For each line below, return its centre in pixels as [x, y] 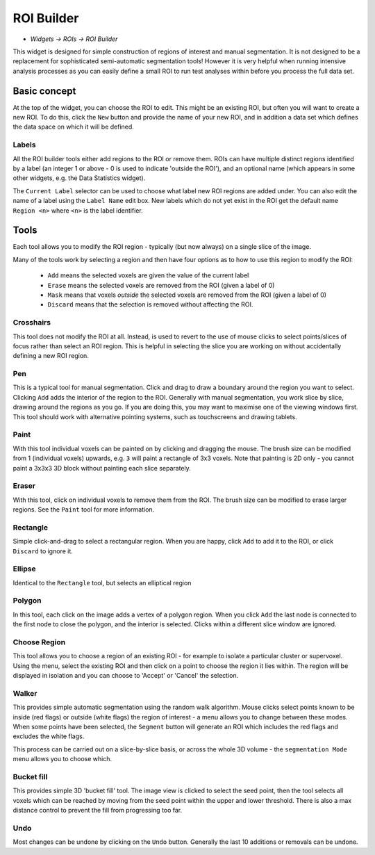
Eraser [24, 486]
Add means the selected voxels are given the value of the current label [148, 275]
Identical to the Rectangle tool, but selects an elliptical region [102, 583]
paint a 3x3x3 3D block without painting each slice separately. [102, 468]
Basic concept [44, 91]
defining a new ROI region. [51, 356]
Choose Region [39, 642]
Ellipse [24, 569]
